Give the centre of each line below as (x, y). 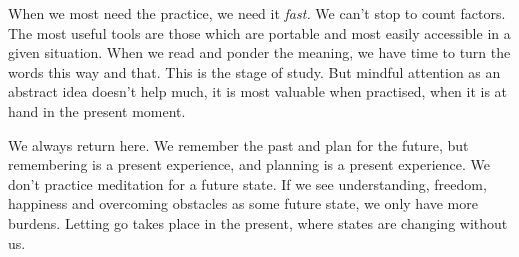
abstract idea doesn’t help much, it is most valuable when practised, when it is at (258, 91)
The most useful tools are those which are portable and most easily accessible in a (259, 32)
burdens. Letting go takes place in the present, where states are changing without (258, 222)
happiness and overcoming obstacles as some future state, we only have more (243, 203)
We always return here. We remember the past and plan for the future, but (238, 144)
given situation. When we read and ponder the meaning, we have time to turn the (259, 52)
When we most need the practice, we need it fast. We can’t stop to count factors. (257, 13)
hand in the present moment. (97, 110)
